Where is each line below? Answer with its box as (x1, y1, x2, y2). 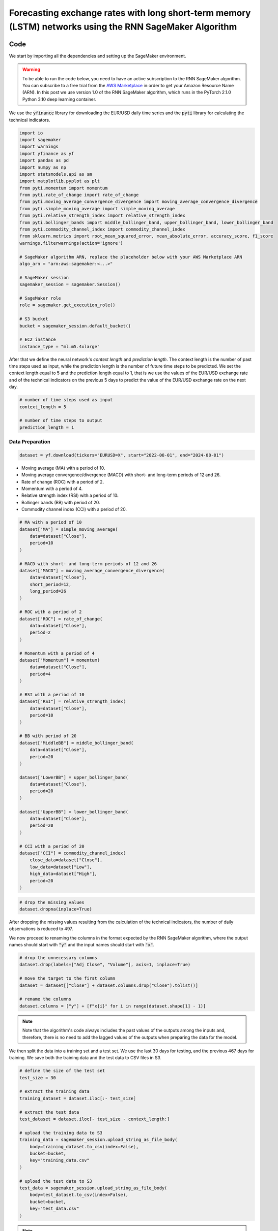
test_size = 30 (19, 1075, 56, 1080)
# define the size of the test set (19, 1068, 105, 1073)
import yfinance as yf (19, 151, 74, 156)
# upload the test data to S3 (19, 1178, 92, 1184)
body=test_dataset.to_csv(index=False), (29, 1192, 129, 1198)
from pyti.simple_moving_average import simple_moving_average (19, 206, 175, 211)
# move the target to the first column (19, 975, 115, 981)
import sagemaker (19, 137, 61, 142)
